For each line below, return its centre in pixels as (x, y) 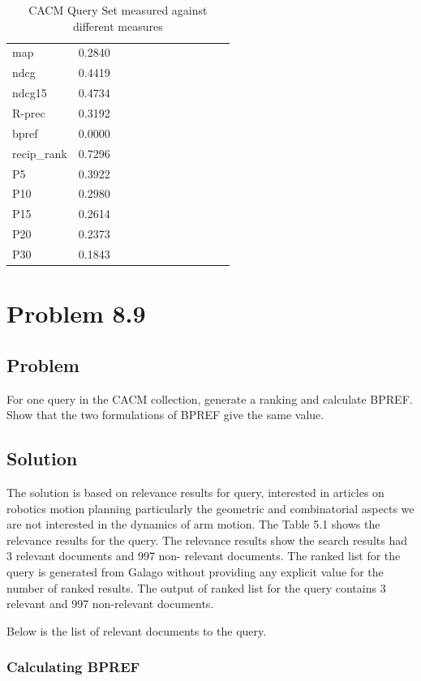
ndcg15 (30, 93)
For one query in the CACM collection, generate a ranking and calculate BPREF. (210, 398)
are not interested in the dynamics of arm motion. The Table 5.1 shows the (193, 524)
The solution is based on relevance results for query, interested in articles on (195, 492)
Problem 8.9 (76, 313)
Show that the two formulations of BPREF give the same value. (165, 415)
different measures (118, 26)
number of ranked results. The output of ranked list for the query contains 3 (196, 587)
